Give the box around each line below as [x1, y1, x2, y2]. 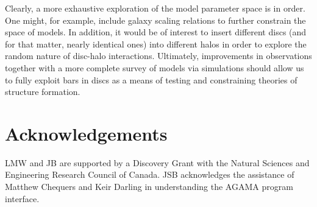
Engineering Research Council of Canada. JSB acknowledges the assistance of [5, 168, 294, 181]
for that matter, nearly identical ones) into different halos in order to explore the [5, 37, 307, 50]
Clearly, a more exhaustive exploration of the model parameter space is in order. [5, 2, 305, 14]
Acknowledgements [5, 121, 168, 146]
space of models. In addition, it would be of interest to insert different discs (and [5, 26, 307, 38]
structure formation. [5, 85, 80, 98]
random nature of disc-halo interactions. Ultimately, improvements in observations [5, 49, 312, 62]
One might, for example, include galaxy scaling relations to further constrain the [5, 13, 306, 26]
